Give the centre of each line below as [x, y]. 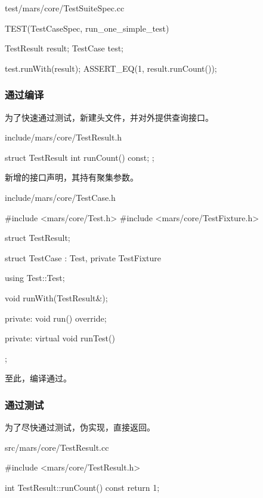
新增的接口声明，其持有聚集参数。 [72, 177]
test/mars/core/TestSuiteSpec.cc [65, 8]
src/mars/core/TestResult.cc [57, 447]
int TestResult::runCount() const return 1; [82, 487]
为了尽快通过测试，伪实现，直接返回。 [80, 427]
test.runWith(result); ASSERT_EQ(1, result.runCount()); [111, 68]
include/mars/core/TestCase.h [60, 197]
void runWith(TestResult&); [56, 297]
